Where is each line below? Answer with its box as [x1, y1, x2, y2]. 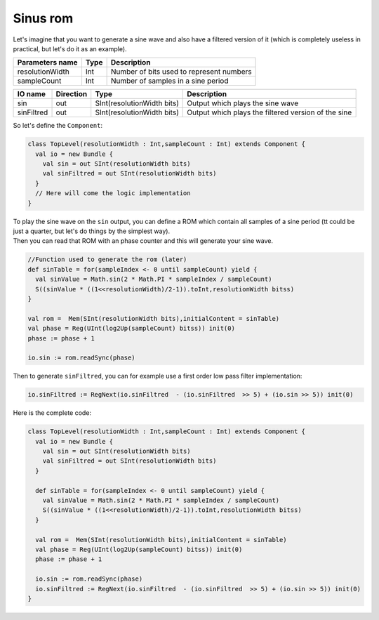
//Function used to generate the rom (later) [27, 256, 187, 263]
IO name [17, 89, 46, 99]
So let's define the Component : [13, 121, 103, 130]
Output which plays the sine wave [187, 98, 298, 108]
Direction [55, 89, 88, 99]
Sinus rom [13, 11, 74, 26]
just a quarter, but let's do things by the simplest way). [13, 227, 171, 235]
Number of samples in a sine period [110, 76, 229, 86]
